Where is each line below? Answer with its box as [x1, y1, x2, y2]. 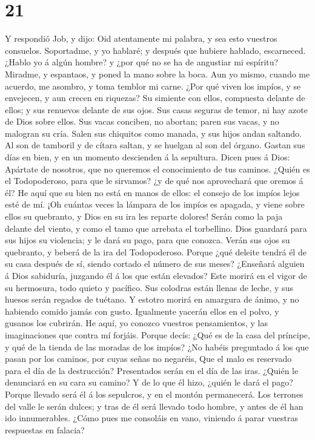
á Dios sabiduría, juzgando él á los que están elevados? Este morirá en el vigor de [5, 269, 307, 281]
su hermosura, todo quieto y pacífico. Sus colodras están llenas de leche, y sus [5, 281, 293, 294]
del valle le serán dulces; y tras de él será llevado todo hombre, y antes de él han [5, 399, 303, 412]
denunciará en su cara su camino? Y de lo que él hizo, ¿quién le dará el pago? [5, 376, 293, 389]
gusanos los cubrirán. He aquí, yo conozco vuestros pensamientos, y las [5, 317, 268, 329]
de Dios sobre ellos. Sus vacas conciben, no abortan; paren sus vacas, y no [5, 115, 279, 128]
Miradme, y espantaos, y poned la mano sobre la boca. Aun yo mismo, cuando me [5, 67, 310, 80]
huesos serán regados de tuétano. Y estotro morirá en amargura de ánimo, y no [5, 293, 299, 306]
